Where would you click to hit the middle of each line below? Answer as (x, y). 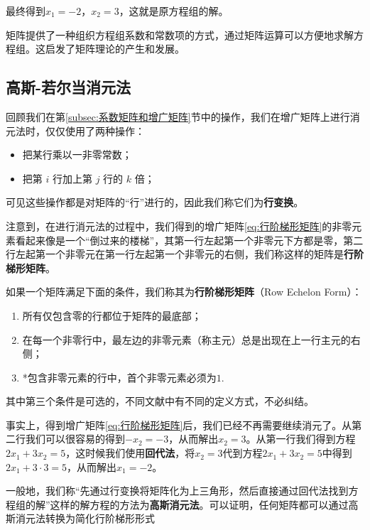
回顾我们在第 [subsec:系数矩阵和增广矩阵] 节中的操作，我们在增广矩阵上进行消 (183, 116)
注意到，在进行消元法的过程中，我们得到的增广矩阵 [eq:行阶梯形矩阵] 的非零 (179, 226)
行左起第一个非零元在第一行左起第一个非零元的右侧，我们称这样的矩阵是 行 (180, 254)
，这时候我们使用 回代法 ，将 (130, 453)
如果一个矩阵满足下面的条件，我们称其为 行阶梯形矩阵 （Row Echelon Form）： (184, 292)
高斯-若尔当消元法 (69, 87)
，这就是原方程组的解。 (174, 11)
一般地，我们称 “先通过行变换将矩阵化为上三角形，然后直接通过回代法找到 (177, 491)
